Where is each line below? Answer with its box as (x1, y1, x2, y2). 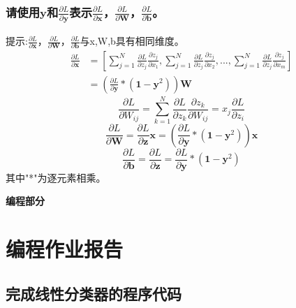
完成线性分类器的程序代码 (6, 282, 182, 304)
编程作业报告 (6, 235, 124, 263)
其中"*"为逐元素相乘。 (6, 170, 106, 184)
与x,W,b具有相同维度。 (80, 34, 184, 48)
